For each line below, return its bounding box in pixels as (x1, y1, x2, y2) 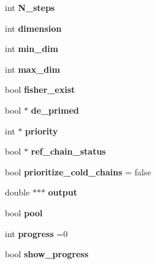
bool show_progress (5, 248, 89, 260)
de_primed (31, 103, 80, 116)
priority (25, 124, 58, 137)
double (5, 186, 30, 199)
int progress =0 (5, 227, 68, 240)
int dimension (5, 21, 62, 34)
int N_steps (5, 1, 55, 13)
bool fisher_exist (5, 83, 75, 96)
